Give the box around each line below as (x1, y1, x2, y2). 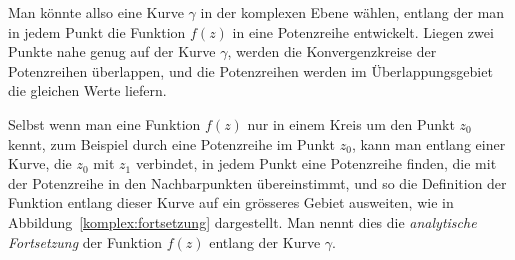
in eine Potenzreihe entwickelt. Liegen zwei (232, 21, 494, 42)
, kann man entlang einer (351, 133, 506, 154)
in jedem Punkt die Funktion (8, 21, 186, 42)
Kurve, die (8, 153, 72, 174)
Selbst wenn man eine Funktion (8, 113, 201, 134)
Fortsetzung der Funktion (8, 231, 163, 252)
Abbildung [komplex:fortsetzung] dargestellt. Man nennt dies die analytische (8, 211, 477, 232)
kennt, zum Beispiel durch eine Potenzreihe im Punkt (8, 133, 336, 154)
